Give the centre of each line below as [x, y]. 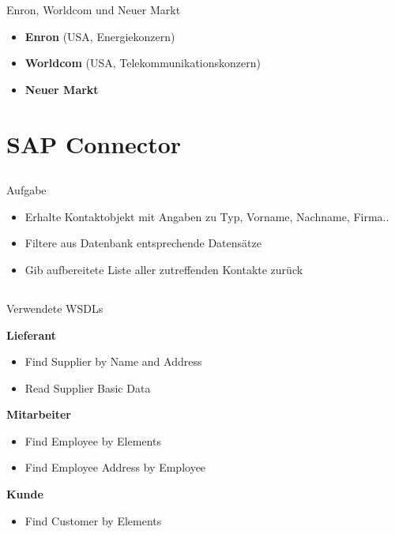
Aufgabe [26, 190]
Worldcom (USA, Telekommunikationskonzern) [143, 63]
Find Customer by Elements [93, 520]
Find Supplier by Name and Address [113, 361]
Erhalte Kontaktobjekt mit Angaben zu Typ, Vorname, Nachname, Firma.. [207, 216]
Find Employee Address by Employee [115, 467]
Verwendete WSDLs [55, 308]
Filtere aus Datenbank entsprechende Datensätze [143, 243]
